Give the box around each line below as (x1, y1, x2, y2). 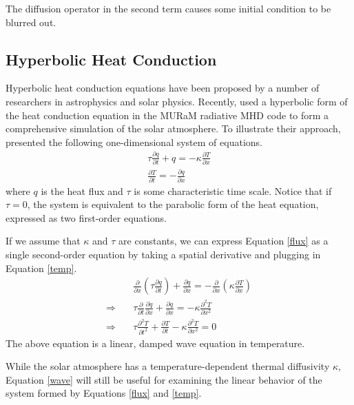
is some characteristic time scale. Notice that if (134, 183, 332, 198)
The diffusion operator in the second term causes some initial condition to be (6, 1, 331, 15)
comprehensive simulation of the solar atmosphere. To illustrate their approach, (6, 121, 341, 136)
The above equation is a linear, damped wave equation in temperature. (6, 335, 305, 350)
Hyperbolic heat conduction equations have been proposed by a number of (6, 81, 320, 95)
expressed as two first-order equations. (6, 210, 167, 225)
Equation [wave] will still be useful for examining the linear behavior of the (6, 372, 322, 386)
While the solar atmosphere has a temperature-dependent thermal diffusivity (6, 359, 330, 373)
